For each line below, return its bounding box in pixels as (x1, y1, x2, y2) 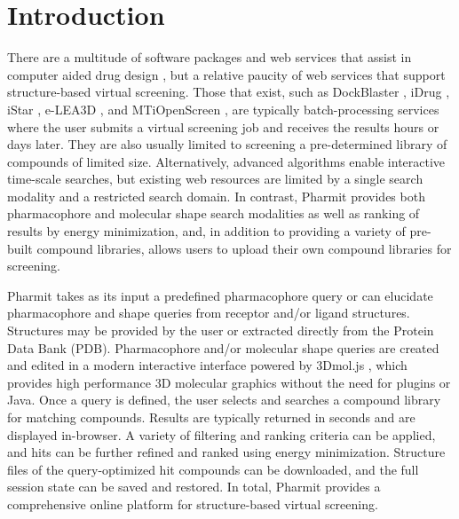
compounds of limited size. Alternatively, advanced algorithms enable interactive (7, 152, 446, 170)
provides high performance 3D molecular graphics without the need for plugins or (7, 373, 451, 391)
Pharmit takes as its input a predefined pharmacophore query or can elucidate (7, 286, 433, 304)
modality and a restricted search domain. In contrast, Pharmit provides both (7, 186, 425, 205)
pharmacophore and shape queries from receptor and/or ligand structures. (7, 303, 410, 322)
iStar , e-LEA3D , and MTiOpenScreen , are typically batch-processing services (7, 99, 439, 118)
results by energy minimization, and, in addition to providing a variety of (7, 222, 406, 240)
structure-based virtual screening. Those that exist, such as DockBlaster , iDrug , (7, 83, 450, 101)
